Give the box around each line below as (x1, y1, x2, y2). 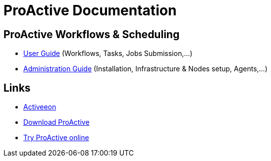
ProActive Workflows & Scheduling (3, 28, 180, 41)
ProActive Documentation (3, 2, 177, 19)
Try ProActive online (23, 133, 89, 142)
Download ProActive (23, 118, 90, 127)
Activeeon (23, 103, 56, 111)
